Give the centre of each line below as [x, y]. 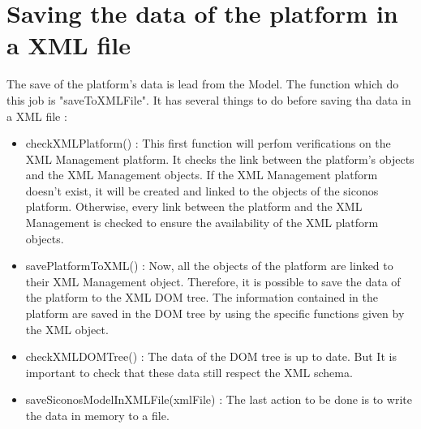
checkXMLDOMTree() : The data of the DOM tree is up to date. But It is [211, 356]
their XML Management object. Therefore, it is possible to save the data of [213, 281]
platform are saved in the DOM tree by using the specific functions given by [215, 313]
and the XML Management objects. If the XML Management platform [202, 175]
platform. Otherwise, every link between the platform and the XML [194, 206]
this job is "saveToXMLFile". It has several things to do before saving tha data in [209, 99]
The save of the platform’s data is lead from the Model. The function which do [203, 84]
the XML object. [67, 329]
